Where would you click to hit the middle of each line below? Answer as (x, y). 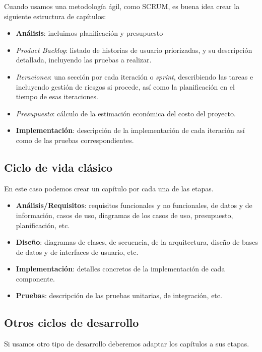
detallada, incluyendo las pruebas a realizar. (84, 60)
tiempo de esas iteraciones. (57, 96)
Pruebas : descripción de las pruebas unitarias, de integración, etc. (119, 295)
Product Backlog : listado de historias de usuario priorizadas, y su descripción (134, 50)
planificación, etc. (43, 225)
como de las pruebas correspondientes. (75, 140)
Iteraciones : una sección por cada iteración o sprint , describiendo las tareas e (135, 76)
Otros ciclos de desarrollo (72, 323)
